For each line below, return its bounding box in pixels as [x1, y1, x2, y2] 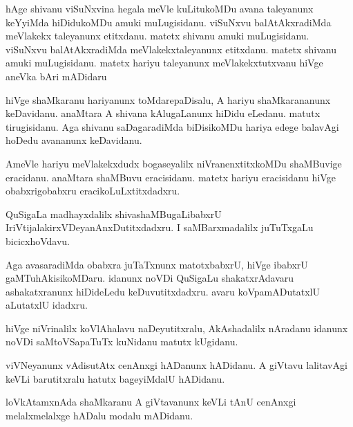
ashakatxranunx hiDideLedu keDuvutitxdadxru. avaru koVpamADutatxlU [6, 284, 320, 298]
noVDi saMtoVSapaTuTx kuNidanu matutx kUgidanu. [6, 334, 238, 349]
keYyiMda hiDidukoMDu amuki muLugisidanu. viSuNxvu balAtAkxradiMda [6, 15, 332, 29]
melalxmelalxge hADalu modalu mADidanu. [6, 408, 193, 422]
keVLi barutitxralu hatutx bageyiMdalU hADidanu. [6, 371, 225, 385]
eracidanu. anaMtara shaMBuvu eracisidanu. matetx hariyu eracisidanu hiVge [6, 170, 336, 184]
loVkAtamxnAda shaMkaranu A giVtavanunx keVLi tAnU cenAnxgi [6, 394, 296, 409]
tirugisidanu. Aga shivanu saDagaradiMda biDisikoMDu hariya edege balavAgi [6, 119, 339, 134]
